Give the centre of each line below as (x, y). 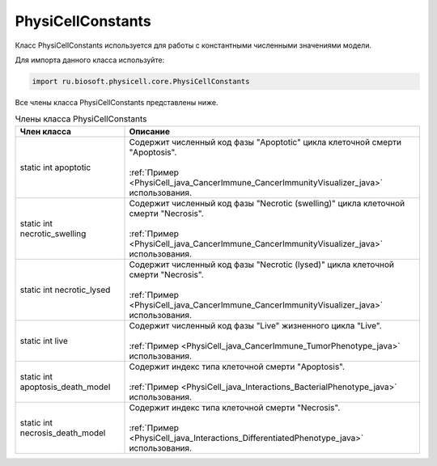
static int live (44, 341)
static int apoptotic (55, 167)
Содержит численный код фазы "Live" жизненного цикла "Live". (255, 325)
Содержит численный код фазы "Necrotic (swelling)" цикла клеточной (267, 203)
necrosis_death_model (63, 433)
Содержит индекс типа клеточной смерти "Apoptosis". (237, 366)
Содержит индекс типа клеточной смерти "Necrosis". (235, 407)
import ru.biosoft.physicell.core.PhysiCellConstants (141, 81)
